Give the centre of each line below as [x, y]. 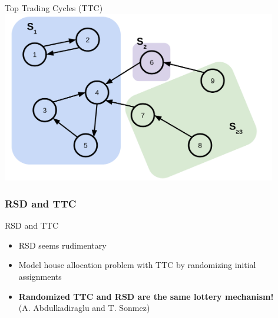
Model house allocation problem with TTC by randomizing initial [137, 265]
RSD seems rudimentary [62, 245]
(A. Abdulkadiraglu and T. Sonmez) [84, 308]
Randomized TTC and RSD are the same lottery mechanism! [146, 296]
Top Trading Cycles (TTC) [54, 8]
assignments [40, 277]
